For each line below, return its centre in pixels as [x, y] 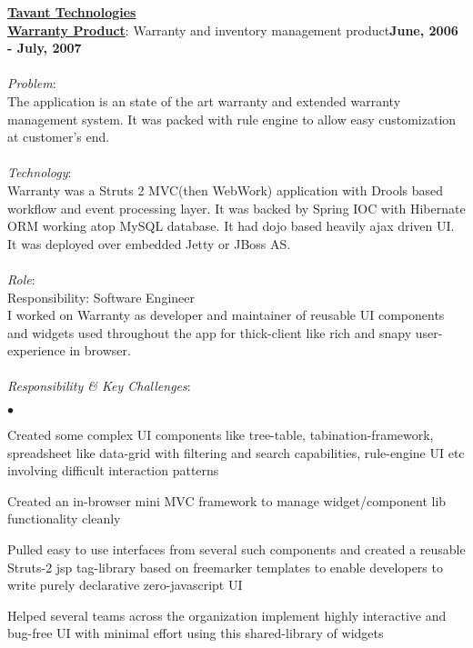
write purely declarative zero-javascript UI [125, 585]
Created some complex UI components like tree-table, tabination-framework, [221, 435]
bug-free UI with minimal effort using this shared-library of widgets [196, 633]
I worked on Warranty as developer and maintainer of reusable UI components [226, 315]
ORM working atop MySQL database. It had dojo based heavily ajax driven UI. [231, 226]
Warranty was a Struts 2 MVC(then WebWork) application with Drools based [226, 189]
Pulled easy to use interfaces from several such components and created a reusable [236, 549]
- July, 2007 [45, 48]
